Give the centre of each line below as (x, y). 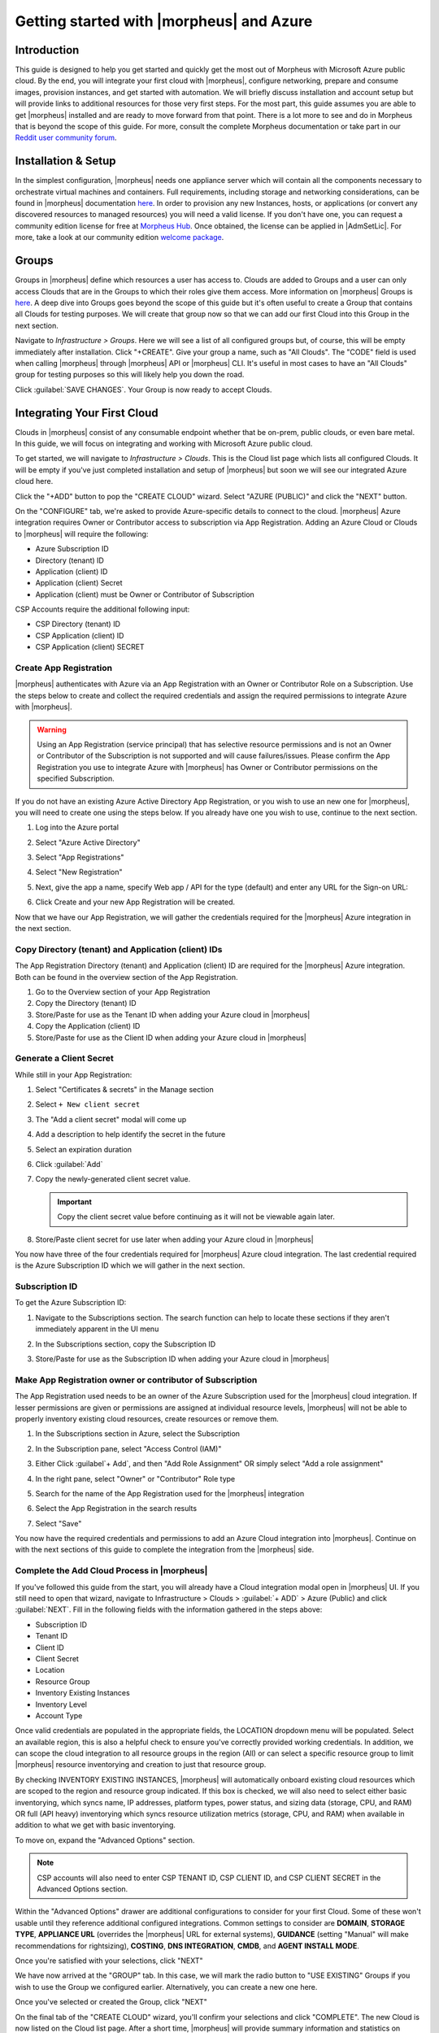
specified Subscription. (76, 779)
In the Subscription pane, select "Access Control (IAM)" (128, 1448)
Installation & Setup (65, 161)
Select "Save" (59, 1523)
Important (75, 1202)
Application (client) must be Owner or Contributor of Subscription (145, 594)
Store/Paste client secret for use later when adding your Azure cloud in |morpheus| (174, 1239)
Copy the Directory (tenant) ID (86, 1003)
